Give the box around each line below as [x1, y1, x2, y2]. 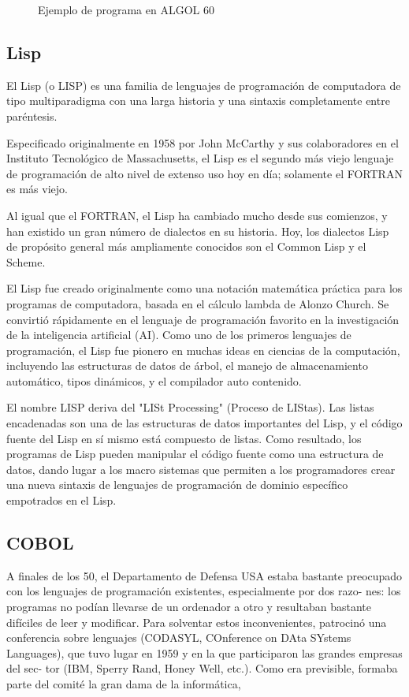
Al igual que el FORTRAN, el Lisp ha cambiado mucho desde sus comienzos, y [6, 207, 388, 223]
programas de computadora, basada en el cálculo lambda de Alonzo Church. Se [6, 295, 389, 311]
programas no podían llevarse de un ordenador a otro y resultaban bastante [6, 598, 372, 615]
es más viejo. [6, 181, 68, 197]
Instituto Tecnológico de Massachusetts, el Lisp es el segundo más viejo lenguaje [6, 150, 394, 166]
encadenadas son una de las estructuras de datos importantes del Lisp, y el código [6, 415, 403, 431]
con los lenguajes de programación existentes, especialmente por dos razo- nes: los [6, 583, 401, 599]
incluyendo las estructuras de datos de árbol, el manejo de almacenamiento [6, 357, 368, 374]
